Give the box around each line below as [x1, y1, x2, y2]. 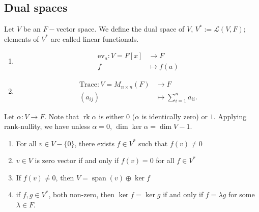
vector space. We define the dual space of [56, 23, 185, 34]
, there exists [74, 138, 114, 148]
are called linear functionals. [50, 33, 139, 44]
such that [138, 138, 168, 148]
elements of [4, 33, 39, 44]
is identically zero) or [141, 111, 208, 121]
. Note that [44, 111, 79, 121]
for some [228, 189, 255, 200]
